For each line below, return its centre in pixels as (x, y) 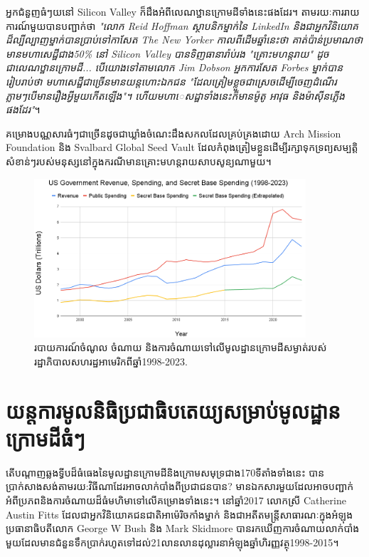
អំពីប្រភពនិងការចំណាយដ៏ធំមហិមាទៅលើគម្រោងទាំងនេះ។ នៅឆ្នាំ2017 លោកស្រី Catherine (176, 500)
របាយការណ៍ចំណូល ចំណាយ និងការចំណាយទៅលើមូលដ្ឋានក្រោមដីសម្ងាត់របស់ (181, 347)
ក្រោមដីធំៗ (46, 438)
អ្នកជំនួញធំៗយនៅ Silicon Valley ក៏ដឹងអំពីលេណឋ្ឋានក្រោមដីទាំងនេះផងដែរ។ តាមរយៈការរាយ (183, 11)
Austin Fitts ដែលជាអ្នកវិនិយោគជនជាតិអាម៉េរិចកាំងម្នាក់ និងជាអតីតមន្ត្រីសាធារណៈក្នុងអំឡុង (180, 514)
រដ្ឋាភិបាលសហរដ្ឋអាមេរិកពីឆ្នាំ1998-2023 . (111, 361)
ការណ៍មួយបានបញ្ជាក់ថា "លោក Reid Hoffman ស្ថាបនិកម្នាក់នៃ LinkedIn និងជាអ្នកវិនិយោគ (182, 25)
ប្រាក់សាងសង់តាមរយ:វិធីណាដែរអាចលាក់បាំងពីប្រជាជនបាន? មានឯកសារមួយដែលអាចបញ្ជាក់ (180, 486)
